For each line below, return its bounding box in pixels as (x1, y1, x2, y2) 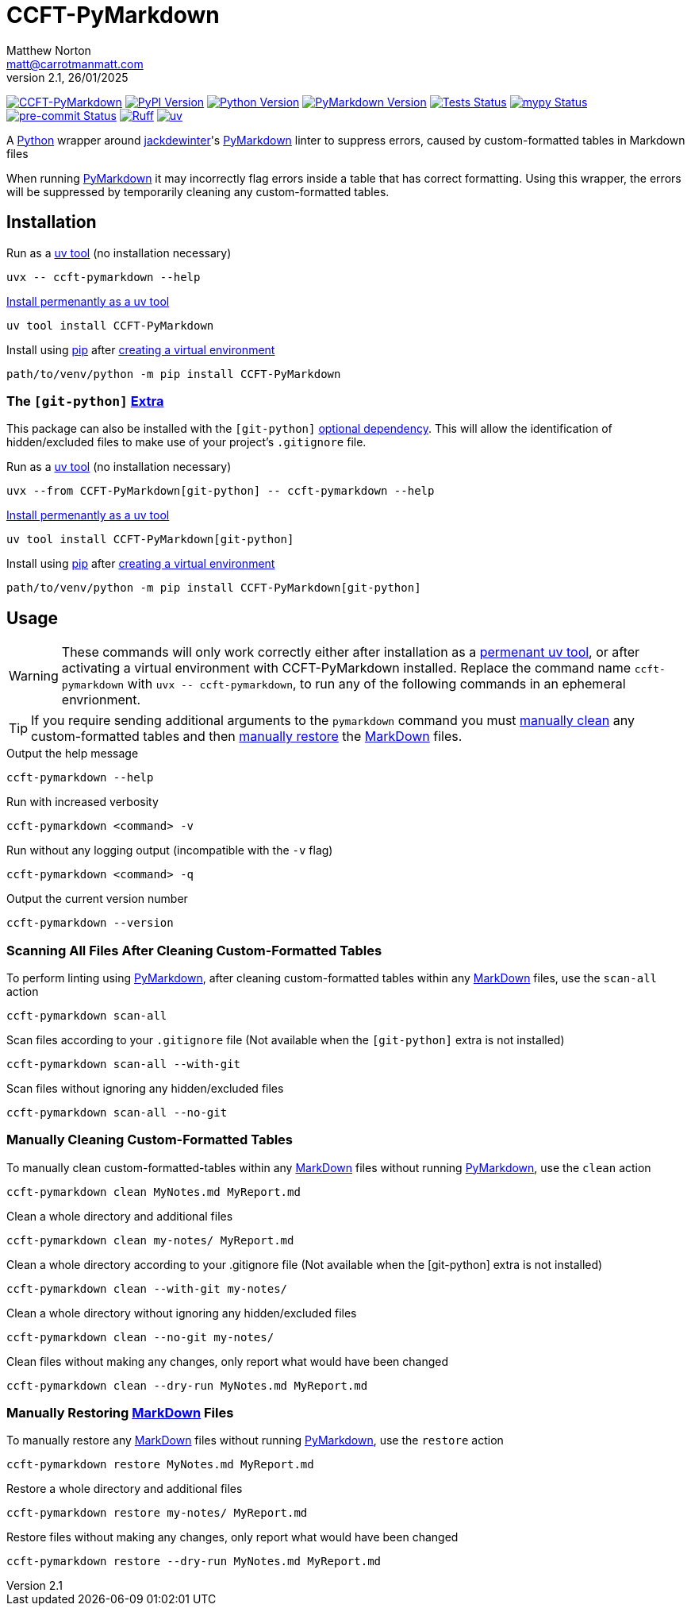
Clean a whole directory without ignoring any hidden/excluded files (6, 1305, 357, 1320)
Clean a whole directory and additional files (6, 1209, 233, 1223)
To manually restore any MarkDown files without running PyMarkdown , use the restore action (6, 1433, 504, 1448)
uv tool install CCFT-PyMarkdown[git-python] (6, 533, 294, 546)
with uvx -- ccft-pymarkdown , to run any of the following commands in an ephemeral (127, 676, 626, 692)
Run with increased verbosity (6, 795, 159, 809)
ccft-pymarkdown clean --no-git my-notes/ (6, 1330, 274, 1344)
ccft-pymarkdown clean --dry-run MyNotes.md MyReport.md (6, 1379, 368, 1392)
